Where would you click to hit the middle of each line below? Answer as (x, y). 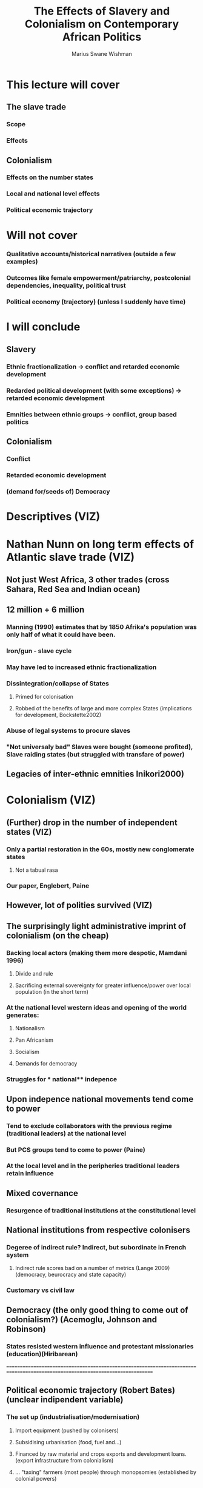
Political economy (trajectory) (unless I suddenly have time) (96, 302)
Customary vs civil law (40, 1290)
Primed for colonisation (44, 697)
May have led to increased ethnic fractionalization (82, 667)
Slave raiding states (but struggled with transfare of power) (95, 754)
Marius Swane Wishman (102, 53)
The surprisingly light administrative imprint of (96, 926)
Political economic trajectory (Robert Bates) (91, 1391)
